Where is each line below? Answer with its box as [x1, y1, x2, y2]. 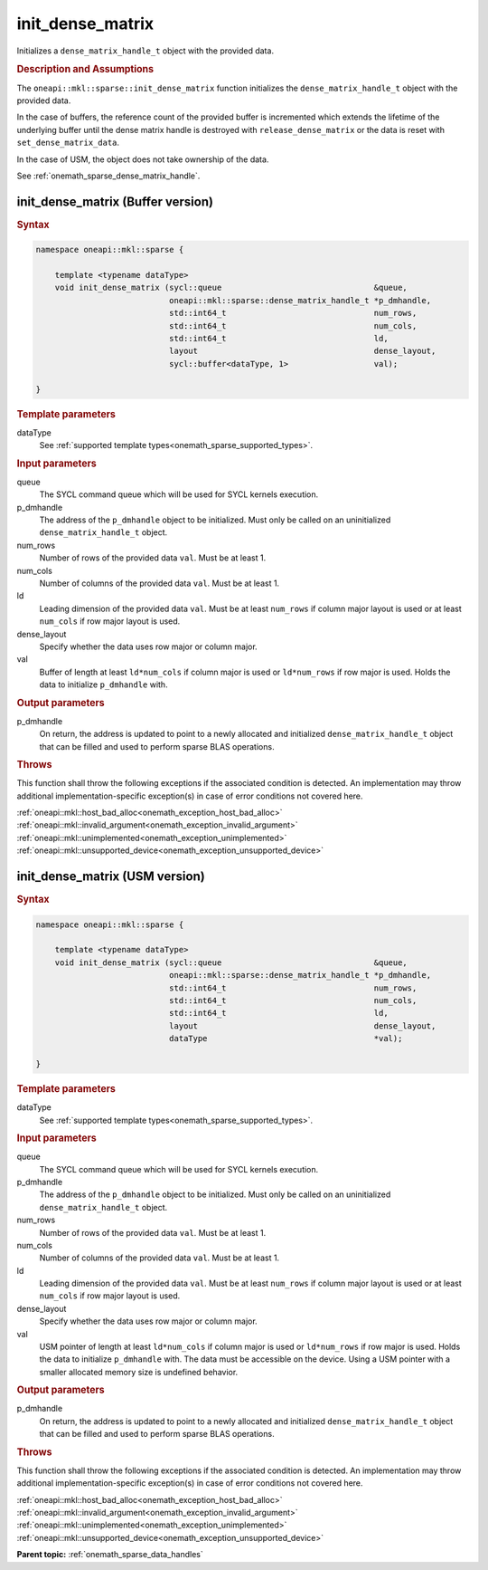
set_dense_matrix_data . [16, 137, 120, 148]
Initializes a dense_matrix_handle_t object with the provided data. [16, 45, 275, 56]
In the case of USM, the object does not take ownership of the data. [16, 154, 269, 165]
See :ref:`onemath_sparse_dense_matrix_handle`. [16, 170, 201, 181]
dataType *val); [168, 1033, 403, 1044]
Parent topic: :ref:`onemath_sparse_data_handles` [16, 1549, 203, 1560]
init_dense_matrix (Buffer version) [16, 194, 214, 209]
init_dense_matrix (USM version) [16, 869, 205, 885]
